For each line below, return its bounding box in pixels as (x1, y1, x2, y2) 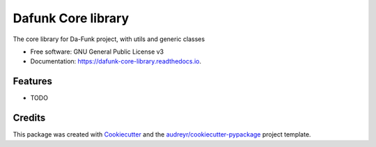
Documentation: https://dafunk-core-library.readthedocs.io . (30, 57, 202, 65)
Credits (13, 112, 46, 124)
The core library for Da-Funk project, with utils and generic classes (13, 35, 205, 43)
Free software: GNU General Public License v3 (30, 47, 164, 56)
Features (13, 75, 52, 87)
